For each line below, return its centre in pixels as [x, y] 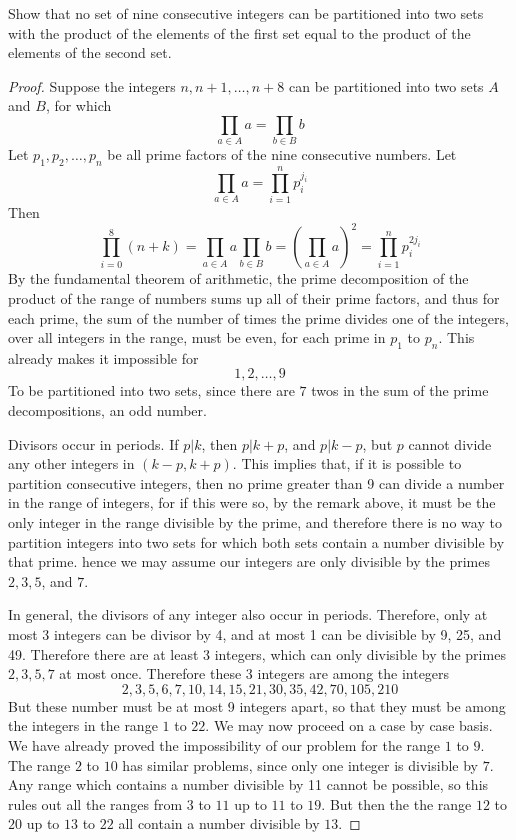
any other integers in [71, 463]
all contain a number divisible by [219, 823]
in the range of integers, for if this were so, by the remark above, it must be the [252, 502]
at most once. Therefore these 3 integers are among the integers [254, 673]
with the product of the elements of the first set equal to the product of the [239, 32]
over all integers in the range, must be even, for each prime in [197, 337]
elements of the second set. [90, 52]
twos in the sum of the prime [400, 390]
